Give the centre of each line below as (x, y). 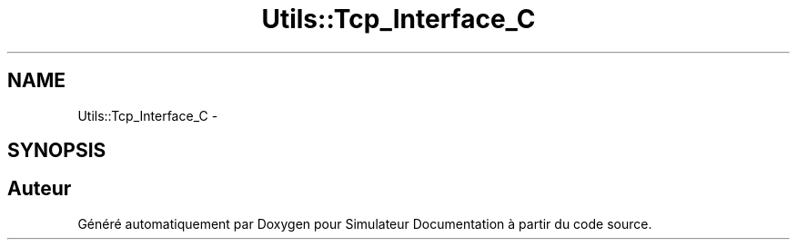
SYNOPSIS (57, 151)
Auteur (40, 189)
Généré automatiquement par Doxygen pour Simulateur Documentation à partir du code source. (365, 223)
